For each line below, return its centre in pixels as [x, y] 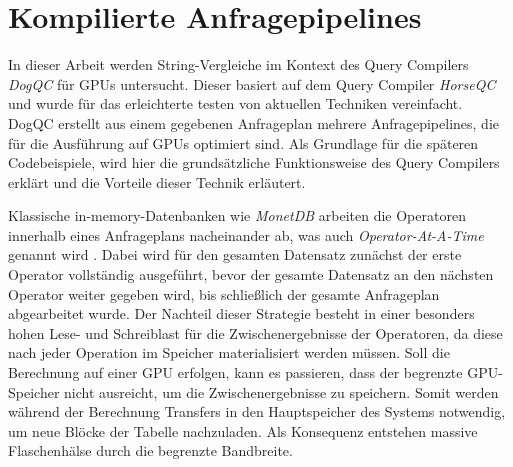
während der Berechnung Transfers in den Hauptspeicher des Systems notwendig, [257, 411]
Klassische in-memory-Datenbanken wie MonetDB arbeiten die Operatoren [237, 215]
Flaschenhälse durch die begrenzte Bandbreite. [150, 450]
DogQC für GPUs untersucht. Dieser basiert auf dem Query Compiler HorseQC [252, 83]
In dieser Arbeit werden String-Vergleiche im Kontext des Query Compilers [238, 64]
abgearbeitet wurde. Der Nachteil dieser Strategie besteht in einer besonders [241, 313]
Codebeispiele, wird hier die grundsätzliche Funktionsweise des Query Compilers [254, 162]
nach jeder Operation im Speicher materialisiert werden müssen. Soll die [229, 352]
